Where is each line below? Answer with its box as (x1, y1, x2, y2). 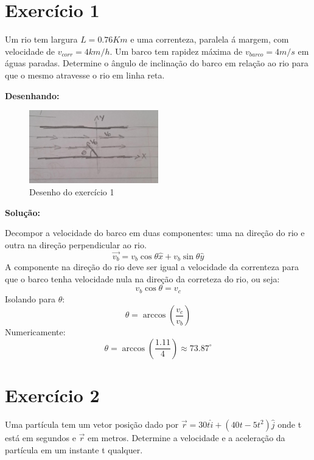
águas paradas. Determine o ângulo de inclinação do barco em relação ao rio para (5, 57, 309, 69)
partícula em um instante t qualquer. (5, 443, 143, 456)
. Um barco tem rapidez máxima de (110, 44, 243, 57)
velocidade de (5, 44, 55, 57)
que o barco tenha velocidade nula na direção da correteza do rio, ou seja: (5, 272, 280, 285)
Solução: (5, 206, 40, 218)
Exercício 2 (5, 383, 100, 408)
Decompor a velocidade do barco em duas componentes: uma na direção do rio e (5, 226, 305, 239)
